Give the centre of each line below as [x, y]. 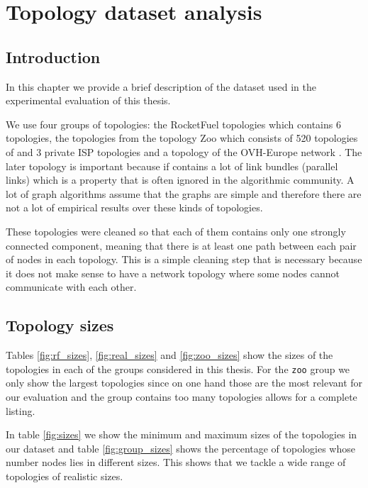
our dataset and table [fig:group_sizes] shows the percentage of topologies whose [180, 448]
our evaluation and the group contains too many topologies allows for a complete [182, 396]
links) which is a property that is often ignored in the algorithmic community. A [180, 180]
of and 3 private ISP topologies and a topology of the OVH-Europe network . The [184, 151]
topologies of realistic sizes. [65, 476]
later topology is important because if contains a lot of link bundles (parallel [172, 166]
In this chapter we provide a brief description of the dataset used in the [161, 86]
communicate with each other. [71, 287]
